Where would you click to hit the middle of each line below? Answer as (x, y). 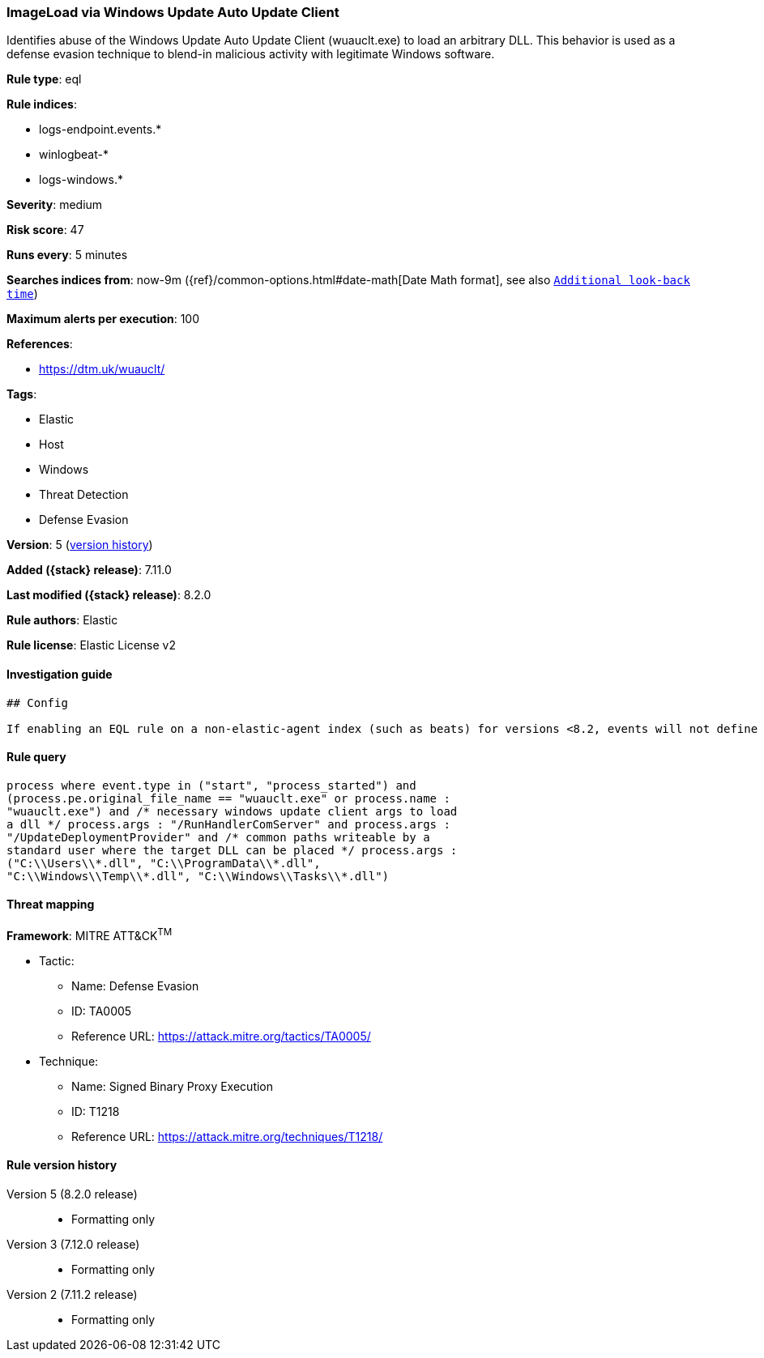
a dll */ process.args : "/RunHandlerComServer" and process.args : (228, 824)
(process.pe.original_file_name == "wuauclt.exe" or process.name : (228, 798)
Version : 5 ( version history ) (80, 545)
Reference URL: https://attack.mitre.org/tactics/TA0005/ (221, 1036)
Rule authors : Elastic (62, 620)
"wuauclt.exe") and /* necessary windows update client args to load (232, 811)
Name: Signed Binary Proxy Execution (173, 1086)
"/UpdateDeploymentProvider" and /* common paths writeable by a (218, 837)
